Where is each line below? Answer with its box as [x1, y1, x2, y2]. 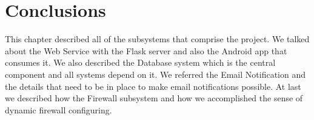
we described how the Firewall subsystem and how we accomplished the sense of [5, 92, 303, 104]
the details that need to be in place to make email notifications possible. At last [5, 80, 301, 92]
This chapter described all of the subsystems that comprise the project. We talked [5, 33, 310, 45]
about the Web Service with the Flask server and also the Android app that [5, 44, 287, 57]
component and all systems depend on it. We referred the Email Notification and [5, 68, 306, 80]
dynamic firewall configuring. [5, 103, 112, 116]
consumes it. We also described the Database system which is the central [5, 56, 276, 69]
